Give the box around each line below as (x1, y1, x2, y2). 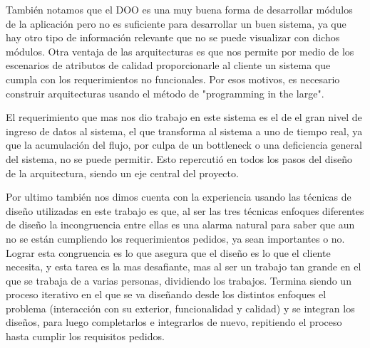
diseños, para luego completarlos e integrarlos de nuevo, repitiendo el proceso (6, 315, 342, 329)
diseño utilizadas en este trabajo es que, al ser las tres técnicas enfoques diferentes (6, 203, 364, 218)
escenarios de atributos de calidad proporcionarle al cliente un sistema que (6, 58, 331, 73)
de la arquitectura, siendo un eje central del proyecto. (6, 165, 239, 180)
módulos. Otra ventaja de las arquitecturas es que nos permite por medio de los (6, 43, 354, 58)
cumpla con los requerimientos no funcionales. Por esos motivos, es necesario (6, 71, 340, 86)
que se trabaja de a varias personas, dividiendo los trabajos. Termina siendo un (6, 273, 351, 288)
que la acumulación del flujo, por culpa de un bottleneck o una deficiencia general (6, 137, 362, 152)
